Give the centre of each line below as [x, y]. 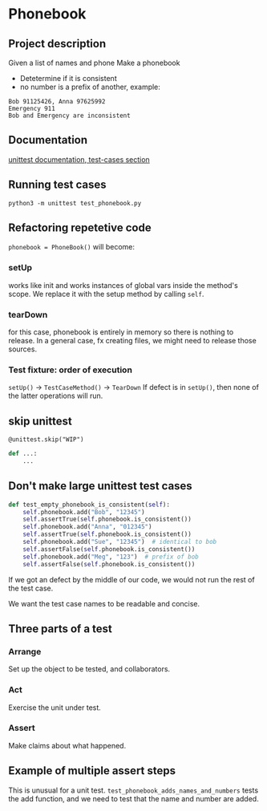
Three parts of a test [60, 629]
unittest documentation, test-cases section [79, 159]
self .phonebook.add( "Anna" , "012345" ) [87, 527]
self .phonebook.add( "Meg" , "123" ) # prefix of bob [111, 557]
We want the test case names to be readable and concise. [104, 603]
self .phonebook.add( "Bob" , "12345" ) [84, 512]
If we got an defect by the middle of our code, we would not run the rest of [131, 579]
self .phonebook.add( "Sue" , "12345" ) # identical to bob [120, 542]
